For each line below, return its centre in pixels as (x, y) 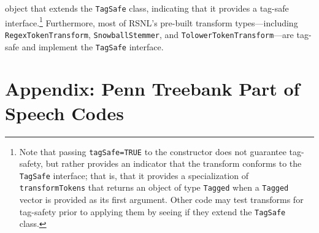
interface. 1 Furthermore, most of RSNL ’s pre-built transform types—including (152, 21)
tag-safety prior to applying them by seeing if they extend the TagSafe (152, 211)
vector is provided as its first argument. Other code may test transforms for (161, 200)
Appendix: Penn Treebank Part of (152, 89)
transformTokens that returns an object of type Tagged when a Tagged (154, 187)
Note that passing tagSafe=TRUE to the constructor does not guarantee (153, 151)
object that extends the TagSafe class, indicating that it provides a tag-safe (147, 8)
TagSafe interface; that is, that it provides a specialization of (134, 175)
